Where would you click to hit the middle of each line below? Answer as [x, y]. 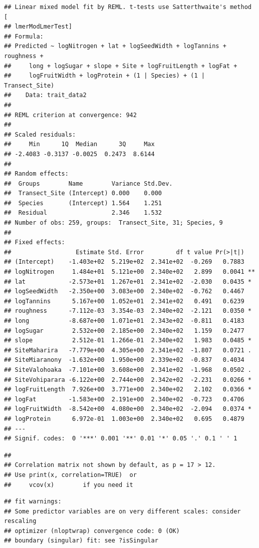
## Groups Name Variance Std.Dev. [88, 183]
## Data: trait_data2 [45, 95]
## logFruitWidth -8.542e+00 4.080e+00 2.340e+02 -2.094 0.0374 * [128, 409]
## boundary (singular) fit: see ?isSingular [81, 541]
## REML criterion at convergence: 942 [70, 115]
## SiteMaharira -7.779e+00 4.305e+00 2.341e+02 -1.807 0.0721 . [128, 350]
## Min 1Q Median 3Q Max [79, 144]
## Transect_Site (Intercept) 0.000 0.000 [83, 193]
